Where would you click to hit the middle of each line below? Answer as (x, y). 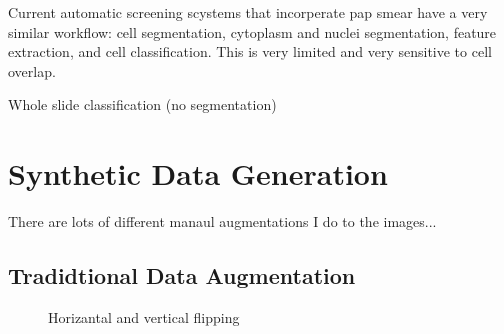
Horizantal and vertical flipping (144, 316)
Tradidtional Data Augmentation (182, 275)
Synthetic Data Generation (198, 173)
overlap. (32, 70)
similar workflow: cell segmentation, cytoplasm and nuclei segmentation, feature (252, 31)
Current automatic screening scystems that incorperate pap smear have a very (248, 12)
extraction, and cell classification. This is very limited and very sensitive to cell (250, 51)
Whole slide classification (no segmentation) (142, 104)
